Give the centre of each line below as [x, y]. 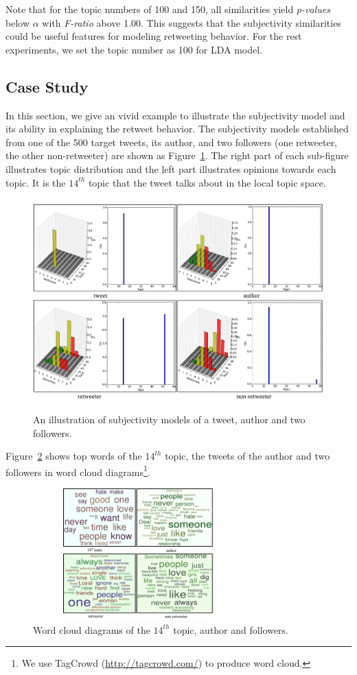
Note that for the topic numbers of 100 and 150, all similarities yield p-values [168, 9]
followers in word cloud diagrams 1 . [78, 471]
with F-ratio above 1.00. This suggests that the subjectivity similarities [192, 22]
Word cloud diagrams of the [92, 629]
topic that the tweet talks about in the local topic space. [207, 182]
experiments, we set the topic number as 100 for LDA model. [134, 49]
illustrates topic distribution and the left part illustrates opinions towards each [171, 168]
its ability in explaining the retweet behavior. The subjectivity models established [177, 129]
